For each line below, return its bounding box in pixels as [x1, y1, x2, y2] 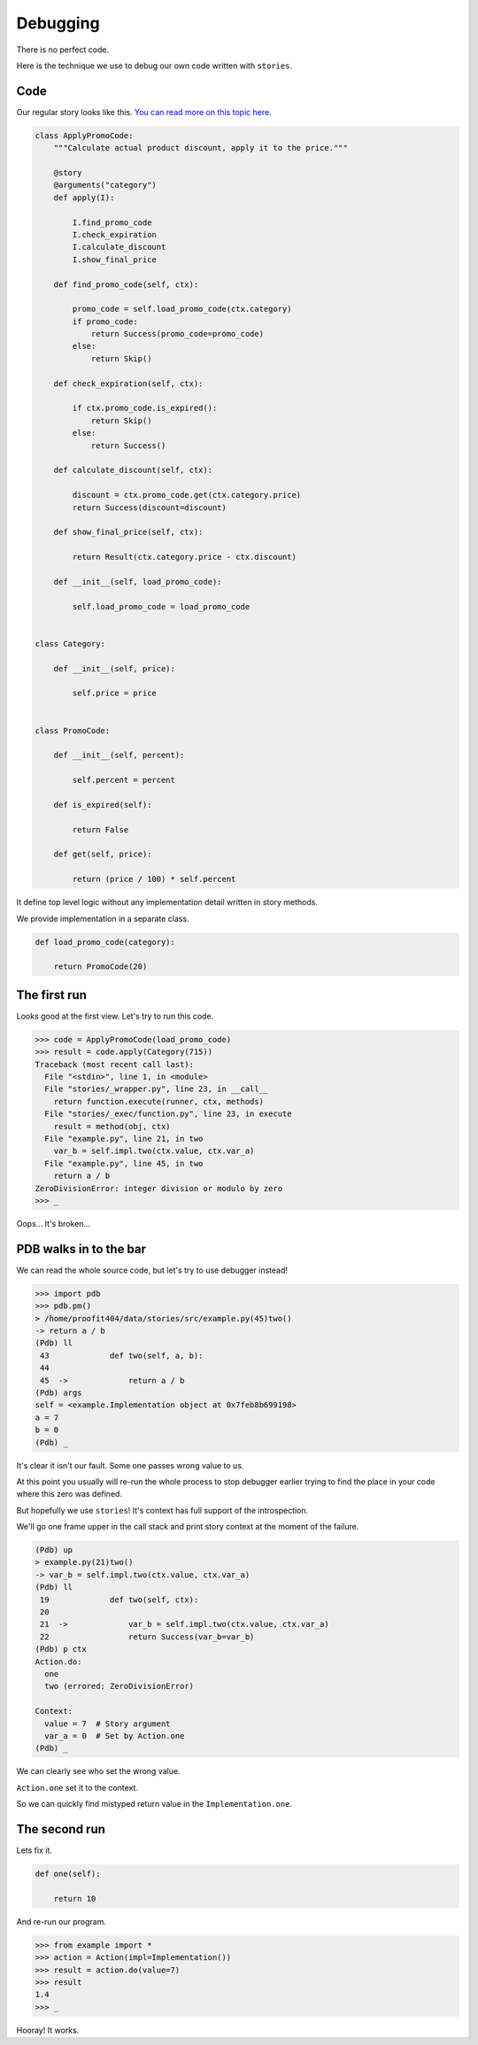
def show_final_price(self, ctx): [53, 527, 204, 538]
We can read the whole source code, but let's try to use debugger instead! [16, 1265, 288, 1275]
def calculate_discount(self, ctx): [53, 465, 212, 476]
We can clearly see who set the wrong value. [16, 1766, 181, 1777]
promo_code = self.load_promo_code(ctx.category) [72, 304, 292, 314]
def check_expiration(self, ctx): [53, 378, 204, 389]
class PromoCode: [35, 725, 111, 735]
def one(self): [35, 1869, 101, 1878]
